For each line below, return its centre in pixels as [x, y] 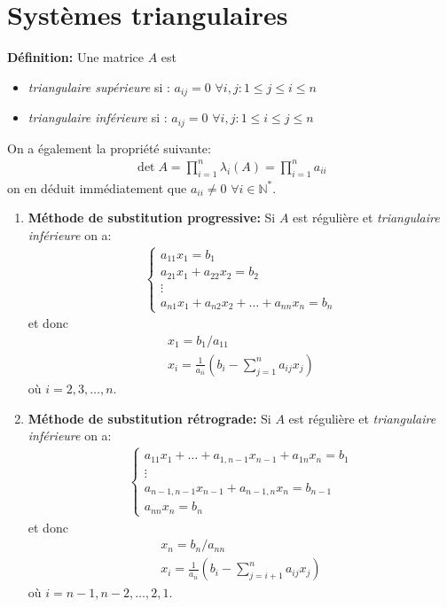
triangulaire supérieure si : [99, 86]
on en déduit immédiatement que [97, 187]
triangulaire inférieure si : [98, 117]
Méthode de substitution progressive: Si [152, 218]
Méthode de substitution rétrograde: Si [149, 418]
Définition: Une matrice [76, 57]
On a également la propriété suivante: [109, 148]
